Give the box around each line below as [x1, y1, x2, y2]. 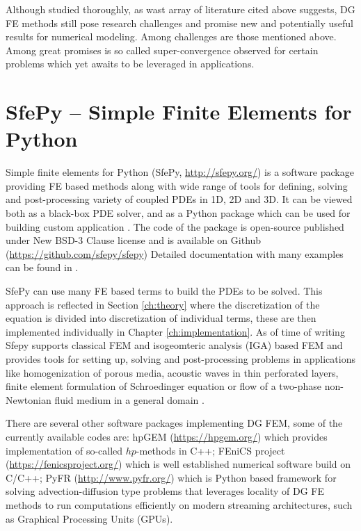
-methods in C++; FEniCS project [136, 443, 285, 457]
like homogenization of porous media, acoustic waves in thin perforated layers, [6, 365, 339, 379]
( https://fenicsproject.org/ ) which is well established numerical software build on [6, 457, 351, 471]
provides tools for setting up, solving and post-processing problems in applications [6, 352, 355, 366]
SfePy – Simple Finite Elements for [6, 97, 352, 126]
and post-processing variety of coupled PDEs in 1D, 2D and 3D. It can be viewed [6, 192, 353, 206]
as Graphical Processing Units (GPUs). [6, 511, 173, 525]
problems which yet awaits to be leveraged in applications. [6, 56, 255, 71]
